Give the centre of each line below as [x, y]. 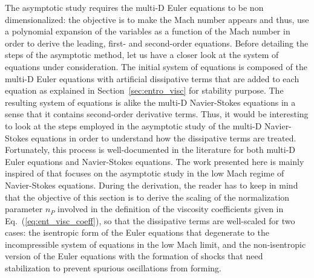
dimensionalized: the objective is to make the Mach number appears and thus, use [157, 19]
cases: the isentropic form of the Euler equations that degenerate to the [137, 232]
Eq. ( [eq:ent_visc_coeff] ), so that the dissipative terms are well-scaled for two [150, 220]
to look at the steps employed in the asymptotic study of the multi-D [133, 125]
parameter [24, 209]
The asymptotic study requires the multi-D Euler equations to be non [134, 7]
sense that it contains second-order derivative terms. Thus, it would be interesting [157, 114]
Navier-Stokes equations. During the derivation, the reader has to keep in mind [152, 185]
